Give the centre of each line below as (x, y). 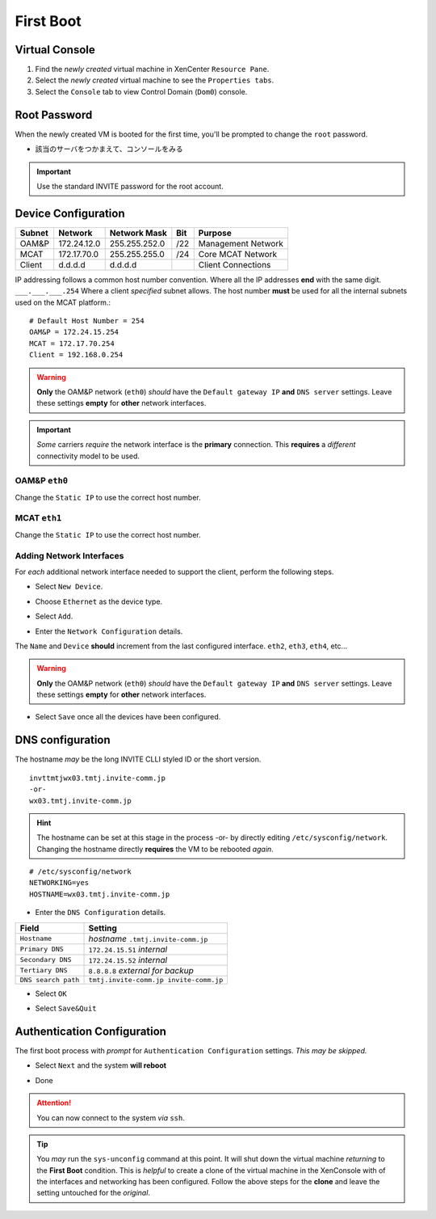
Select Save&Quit (66, 1008)
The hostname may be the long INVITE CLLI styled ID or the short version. (138, 759)
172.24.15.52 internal (128, 960)
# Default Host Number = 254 (87, 321)
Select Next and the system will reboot (101, 1065)
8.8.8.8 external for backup (141, 970)
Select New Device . (69, 587)
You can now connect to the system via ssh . (111, 1118)
